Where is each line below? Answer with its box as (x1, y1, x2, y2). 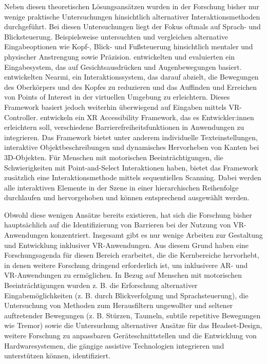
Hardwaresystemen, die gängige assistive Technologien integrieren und (4, 340, 224, 351)
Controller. (4, 111, 38, 122)
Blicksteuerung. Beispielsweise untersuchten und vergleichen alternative (4, 31, 228, 42)
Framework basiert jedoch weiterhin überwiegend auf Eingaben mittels (4, 101, 226, 112)
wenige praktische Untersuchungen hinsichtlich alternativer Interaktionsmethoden (4, 11, 260, 22)
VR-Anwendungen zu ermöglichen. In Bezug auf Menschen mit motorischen (4, 270, 242, 280)
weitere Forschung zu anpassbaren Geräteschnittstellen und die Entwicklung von (4, 330, 257, 340)
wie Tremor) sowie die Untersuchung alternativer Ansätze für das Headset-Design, (4, 320, 262, 331)
